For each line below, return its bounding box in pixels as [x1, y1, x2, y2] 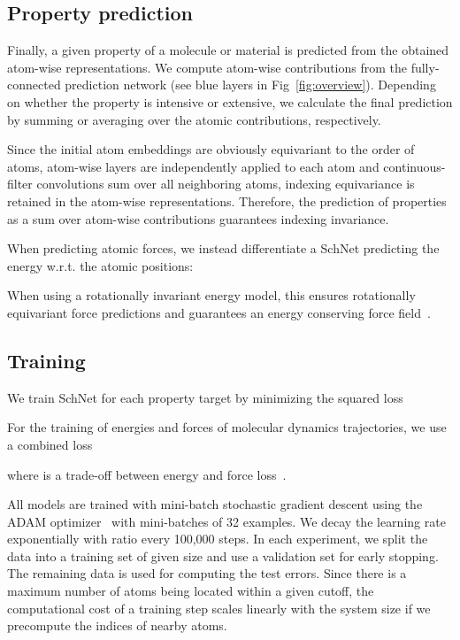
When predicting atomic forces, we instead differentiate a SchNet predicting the [7, 239, 440, 258]
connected [7, 75, 61, 94]
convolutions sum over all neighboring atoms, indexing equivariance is [36, 174, 415, 193]
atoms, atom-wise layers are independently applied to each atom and [7, 157, 379, 175]
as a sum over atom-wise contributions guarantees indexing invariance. [7, 209, 389, 227]
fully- [410, 58, 440, 76]
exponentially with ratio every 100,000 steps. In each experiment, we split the [7, 529, 428, 548]
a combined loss [7, 435, 93, 453]
